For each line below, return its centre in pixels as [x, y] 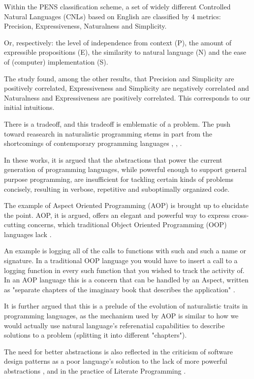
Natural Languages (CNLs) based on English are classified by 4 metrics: [112, 16]
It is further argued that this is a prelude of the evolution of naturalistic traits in [126, 306]
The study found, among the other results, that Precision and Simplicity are [119, 78]
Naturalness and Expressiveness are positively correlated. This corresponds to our [127, 97]
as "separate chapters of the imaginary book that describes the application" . [120, 289]
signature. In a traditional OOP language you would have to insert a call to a [121, 260]
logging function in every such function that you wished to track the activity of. [124, 270]
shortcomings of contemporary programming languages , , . [93, 143]
